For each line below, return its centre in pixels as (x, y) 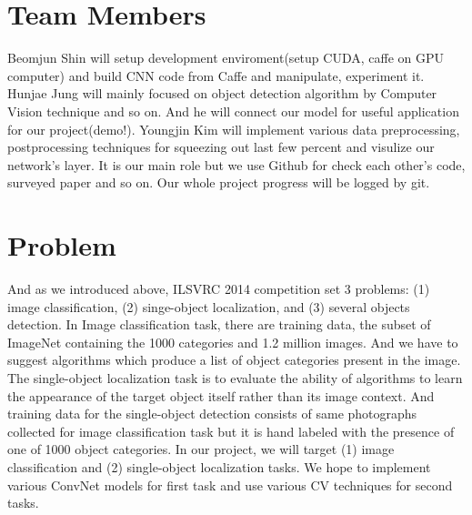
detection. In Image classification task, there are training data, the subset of (219, 324)
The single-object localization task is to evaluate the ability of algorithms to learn (235, 377)
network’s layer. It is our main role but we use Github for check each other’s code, (236, 164)
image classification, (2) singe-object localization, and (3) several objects (209, 306)
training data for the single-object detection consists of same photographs (212, 414)
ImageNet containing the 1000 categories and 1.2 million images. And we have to (233, 342)
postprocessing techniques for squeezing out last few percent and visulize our (221, 147)
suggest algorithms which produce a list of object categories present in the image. (234, 360)
